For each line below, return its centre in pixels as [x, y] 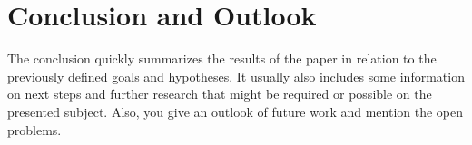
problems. [34, 129]
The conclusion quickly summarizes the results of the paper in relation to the [222, 58]
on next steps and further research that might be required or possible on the [220, 94]
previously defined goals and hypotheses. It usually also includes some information [236, 76]
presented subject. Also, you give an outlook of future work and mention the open [236, 111]
